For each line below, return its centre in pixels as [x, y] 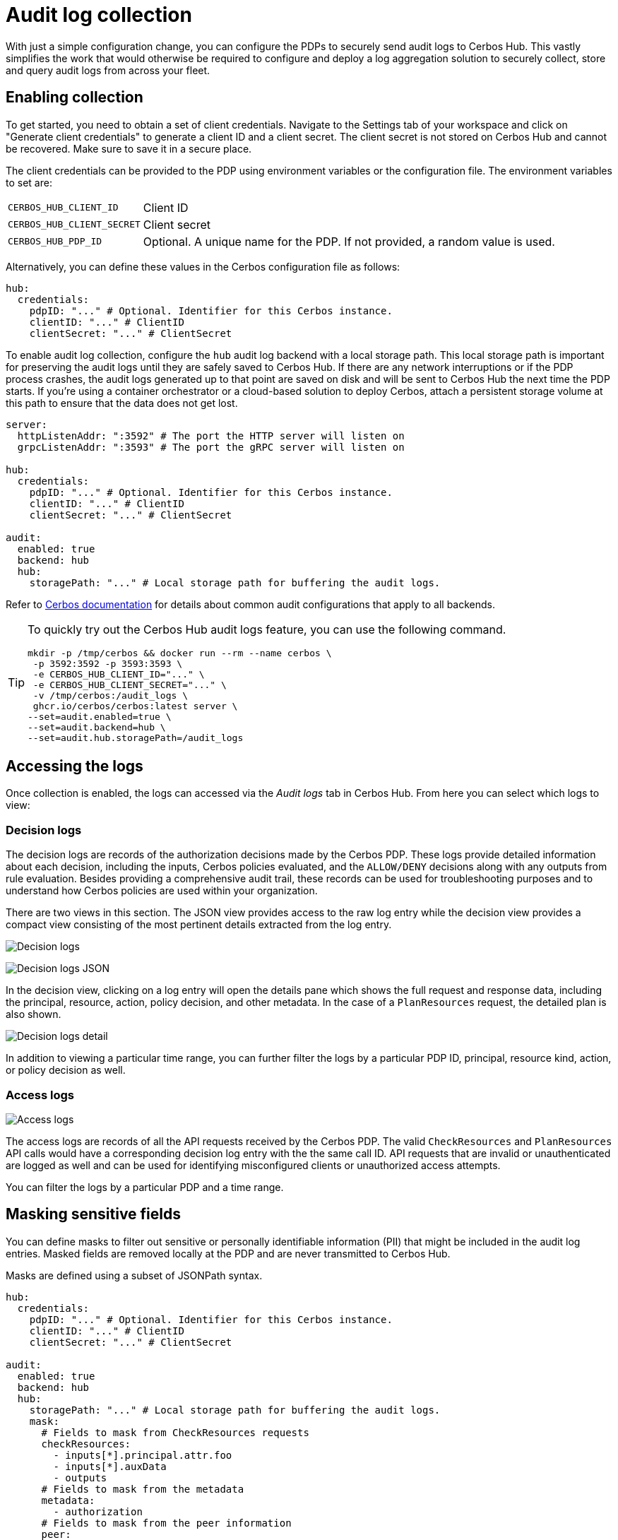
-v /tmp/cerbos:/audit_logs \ [110, 695]
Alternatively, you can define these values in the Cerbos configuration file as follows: [203, 266]
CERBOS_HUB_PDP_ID [55, 242]
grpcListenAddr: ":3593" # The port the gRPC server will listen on [211, 447]
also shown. [34, 1014]
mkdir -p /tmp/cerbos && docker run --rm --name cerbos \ [180, 653]
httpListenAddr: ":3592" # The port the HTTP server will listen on [211, 436]
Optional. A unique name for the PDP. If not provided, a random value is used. [349, 241]
